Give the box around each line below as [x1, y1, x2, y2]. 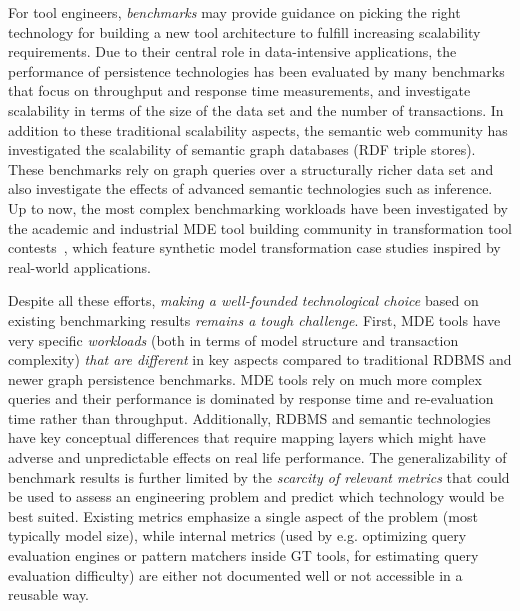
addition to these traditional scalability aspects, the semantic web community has [8, 119, 508, 140]
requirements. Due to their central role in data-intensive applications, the [8, 41, 457, 62]
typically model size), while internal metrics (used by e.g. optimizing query [8, 525, 467, 546]
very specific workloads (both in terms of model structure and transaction [8, 329, 459, 350]
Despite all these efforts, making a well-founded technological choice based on [8, 290, 479, 311]
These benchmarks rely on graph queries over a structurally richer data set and [8, 158, 494, 179]
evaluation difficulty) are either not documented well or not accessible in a [8, 564, 463, 585]
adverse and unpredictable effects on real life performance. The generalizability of [8, 447, 507, 468]
